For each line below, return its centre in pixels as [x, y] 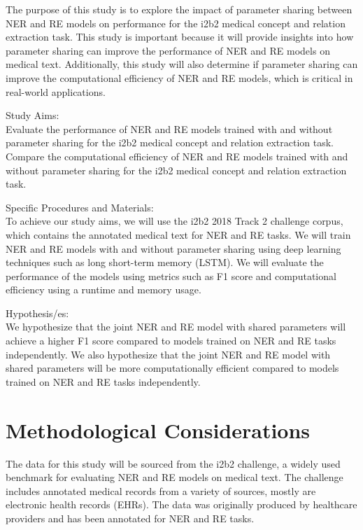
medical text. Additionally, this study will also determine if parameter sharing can [182, 64]
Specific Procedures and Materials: [80, 207]
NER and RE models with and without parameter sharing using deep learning [173, 248]
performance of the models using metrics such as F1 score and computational [171, 276]
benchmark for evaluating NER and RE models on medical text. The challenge [175, 477]
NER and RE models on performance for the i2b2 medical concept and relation [176, 23]
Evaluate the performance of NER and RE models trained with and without [169, 128]
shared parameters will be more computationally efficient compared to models [172, 368]
